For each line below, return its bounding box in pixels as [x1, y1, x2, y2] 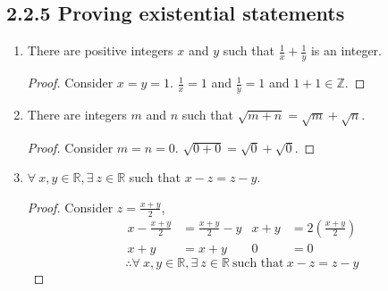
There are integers [27, 104, 127, 123]
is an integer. [310, 41, 383, 60]
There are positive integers [27, 41, 173, 60]
